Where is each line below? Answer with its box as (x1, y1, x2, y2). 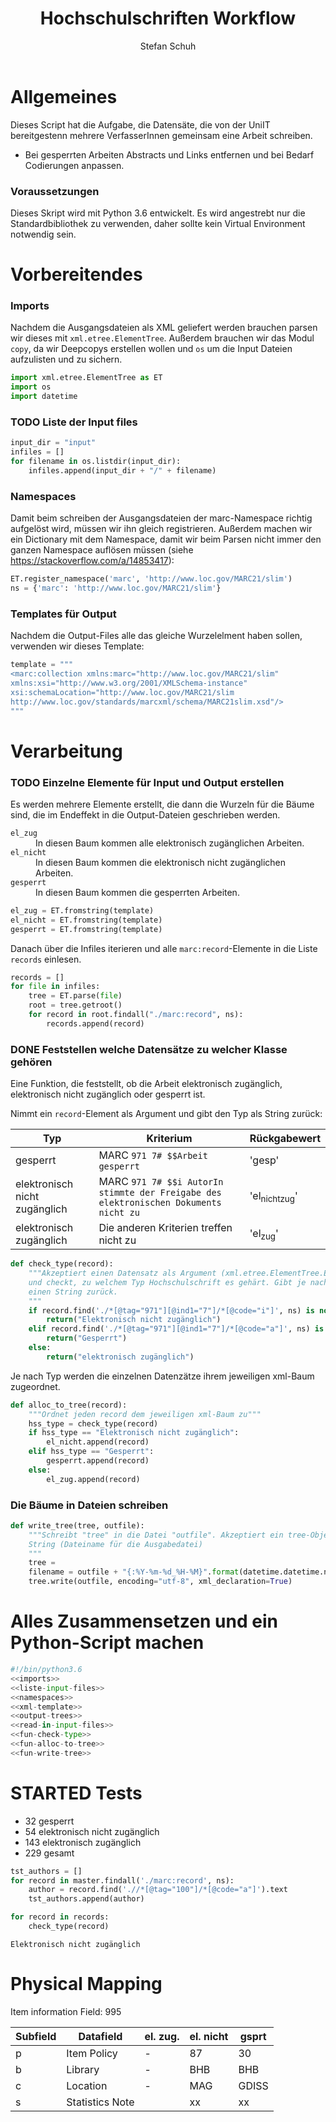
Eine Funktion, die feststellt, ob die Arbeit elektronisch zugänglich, (10, 1078, 283, 1090)
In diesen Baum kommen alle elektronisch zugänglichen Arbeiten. (35, 837, 305, 849)
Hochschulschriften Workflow (39, 7, 297, 30)
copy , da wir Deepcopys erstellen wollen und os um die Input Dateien (10, 343, 293, 355)
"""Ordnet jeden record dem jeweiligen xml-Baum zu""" (28, 1409, 262, 1419)
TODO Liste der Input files (10, 415, 138, 429)
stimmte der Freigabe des (98, 1187, 222, 1199)
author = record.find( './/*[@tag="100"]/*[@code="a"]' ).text (28, 1885, 288, 1895)
